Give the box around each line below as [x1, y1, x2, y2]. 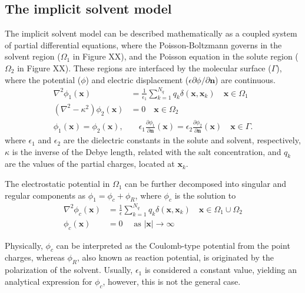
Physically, [5, 239, 43, 251]
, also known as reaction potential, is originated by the [77, 251, 274, 264]
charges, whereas [5, 251, 65, 264]
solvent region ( [5, 50, 61, 62]
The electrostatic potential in [5, 177, 110, 190]
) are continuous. [215, 73, 276, 85]
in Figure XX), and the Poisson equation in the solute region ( [72, 50, 299, 62]
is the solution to [174, 189, 236, 201]
